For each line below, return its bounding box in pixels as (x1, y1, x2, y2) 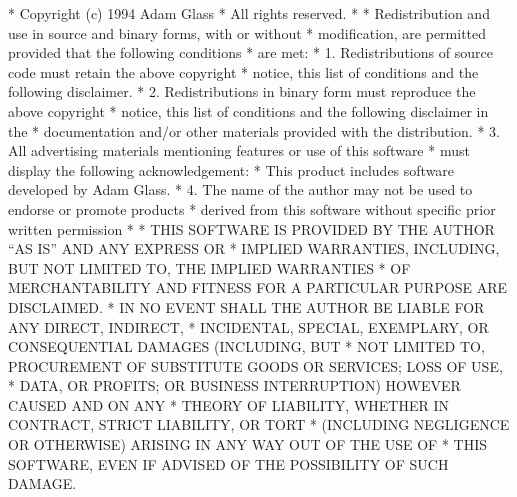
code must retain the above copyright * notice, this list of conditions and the (8, 61, 479, 82)
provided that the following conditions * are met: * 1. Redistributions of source (8, 42, 493, 63)
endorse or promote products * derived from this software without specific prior (8, 198, 496, 219)
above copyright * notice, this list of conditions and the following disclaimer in (8, 100, 489, 121)
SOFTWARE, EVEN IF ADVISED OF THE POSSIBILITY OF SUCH (8, 453, 449, 474)
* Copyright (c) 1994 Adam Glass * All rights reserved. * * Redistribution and (8, 3, 490, 23)
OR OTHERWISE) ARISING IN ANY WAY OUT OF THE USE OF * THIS (8, 434, 488, 455)
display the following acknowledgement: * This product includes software (8, 159, 455, 180)
